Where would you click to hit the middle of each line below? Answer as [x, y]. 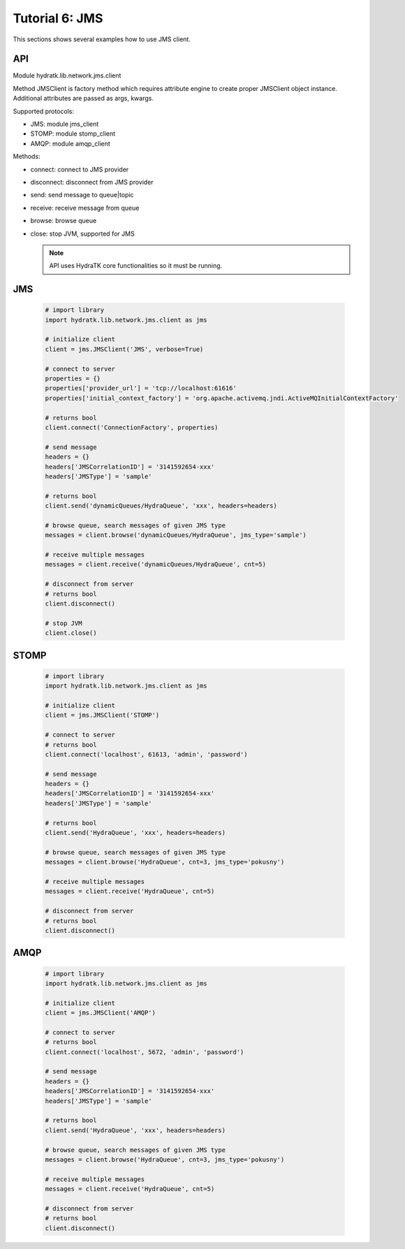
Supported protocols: [44, 111]
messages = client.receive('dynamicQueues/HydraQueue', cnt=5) [156, 564]
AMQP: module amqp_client [71, 143]
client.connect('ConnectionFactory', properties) [132, 428]
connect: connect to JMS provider [80, 169]
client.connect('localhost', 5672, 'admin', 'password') [145, 1052]
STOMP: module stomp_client [73, 134]
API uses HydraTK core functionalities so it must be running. [136, 266]
